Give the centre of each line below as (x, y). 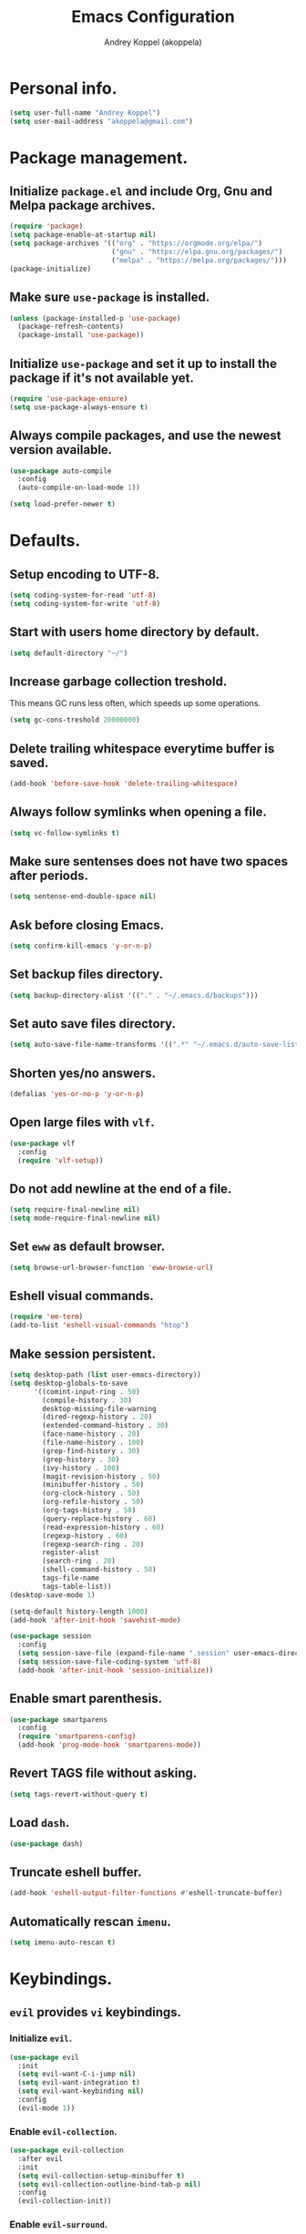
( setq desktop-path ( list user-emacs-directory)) (106, 1375)
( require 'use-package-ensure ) (69, 398)
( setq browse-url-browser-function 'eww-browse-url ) (112, 1267)
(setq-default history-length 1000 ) (79, 1611)
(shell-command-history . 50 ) (99, 1570)
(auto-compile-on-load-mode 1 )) (79, 488)
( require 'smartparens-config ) (77, 1737)
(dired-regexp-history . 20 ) (97, 1417)
